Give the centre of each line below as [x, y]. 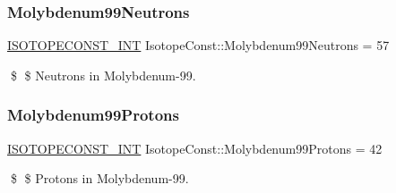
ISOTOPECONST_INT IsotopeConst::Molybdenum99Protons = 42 [195, 148]
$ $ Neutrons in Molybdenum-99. [103, 75]
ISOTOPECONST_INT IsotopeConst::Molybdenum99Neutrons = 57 [198, 45]
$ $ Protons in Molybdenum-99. [99, 178]
